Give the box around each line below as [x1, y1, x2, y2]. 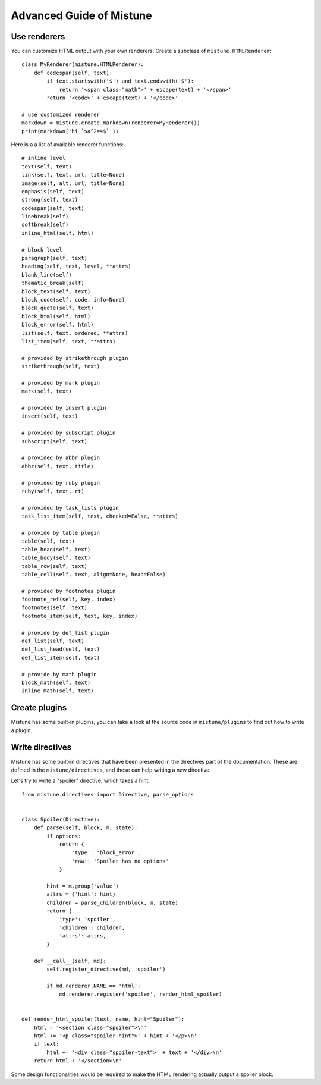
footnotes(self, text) [21, 604, 88, 611]
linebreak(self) [21, 213, 69, 220]
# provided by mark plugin [21, 380, 100, 386]
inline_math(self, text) [21, 688, 94, 694]
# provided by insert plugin [21, 404, 106, 412]
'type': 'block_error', [71, 849, 141, 856]
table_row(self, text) [21, 563, 88, 569]
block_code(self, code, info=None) [21, 296, 125, 303]
